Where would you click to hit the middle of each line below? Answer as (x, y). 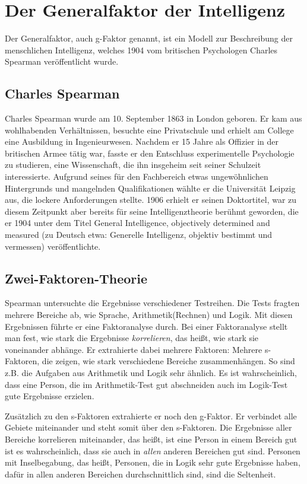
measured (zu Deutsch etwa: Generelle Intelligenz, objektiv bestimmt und (139, 235)
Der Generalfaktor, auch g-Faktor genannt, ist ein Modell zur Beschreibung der (149, 38)
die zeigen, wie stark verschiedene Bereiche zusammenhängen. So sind (168, 361)
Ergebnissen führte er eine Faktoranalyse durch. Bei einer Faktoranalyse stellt (146, 326)
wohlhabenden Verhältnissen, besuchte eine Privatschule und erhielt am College (149, 130)
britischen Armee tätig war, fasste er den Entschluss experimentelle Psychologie (150, 153)
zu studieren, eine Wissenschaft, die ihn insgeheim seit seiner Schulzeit (133, 165)
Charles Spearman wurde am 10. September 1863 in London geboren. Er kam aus (153, 118)
